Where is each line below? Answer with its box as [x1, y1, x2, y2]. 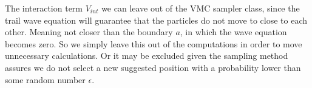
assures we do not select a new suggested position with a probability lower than [5, 61, 301, 73]
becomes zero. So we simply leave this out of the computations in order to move [5, 37, 302, 50]
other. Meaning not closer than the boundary [5, 25, 173, 38]
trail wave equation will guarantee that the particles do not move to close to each [5, 13, 307, 26]
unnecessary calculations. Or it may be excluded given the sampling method [5, 49, 288, 62]
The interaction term [5, 2, 83, 14]
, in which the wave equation [180, 25, 287, 38]
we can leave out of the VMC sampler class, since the [101, 2, 300, 14]
